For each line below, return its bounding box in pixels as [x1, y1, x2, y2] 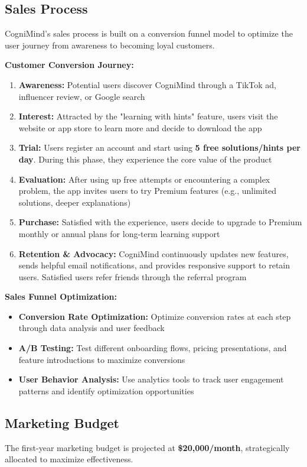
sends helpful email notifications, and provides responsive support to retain [18, 259, 290, 271]
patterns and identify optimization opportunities [18, 384, 194, 397]
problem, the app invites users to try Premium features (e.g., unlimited [18, 184, 277, 197]
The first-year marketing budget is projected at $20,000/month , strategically [5, 441, 290, 453]
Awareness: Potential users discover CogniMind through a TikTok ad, [18, 78, 276, 90]
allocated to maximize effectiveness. [5, 453, 133, 465]
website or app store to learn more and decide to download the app [18, 121, 262, 134]
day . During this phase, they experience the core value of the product [18, 153, 272, 165]
